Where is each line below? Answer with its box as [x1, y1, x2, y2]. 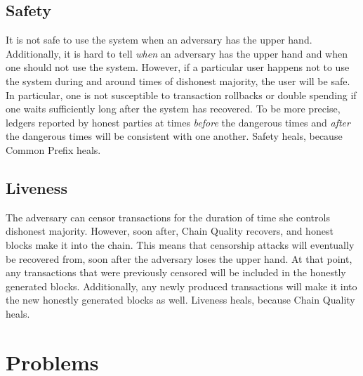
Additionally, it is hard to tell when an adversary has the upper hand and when [6, 46, 348, 60]
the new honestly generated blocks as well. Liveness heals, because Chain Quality [6, 292, 355, 307]
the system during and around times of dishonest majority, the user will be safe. [6, 73, 350, 88]
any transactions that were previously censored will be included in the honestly [6, 265, 346, 280]
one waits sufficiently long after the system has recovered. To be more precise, [6, 101, 341, 116]
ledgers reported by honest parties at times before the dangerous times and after [6, 115, 350, 129]
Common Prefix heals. [6, 142, 101, 157]
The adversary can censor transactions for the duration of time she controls [6, 209, 330, 224]
